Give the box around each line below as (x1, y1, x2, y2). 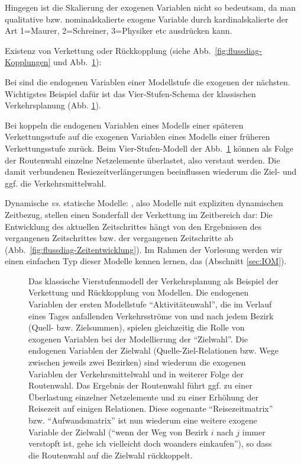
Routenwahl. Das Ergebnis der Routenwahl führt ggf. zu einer (28, 379, 253, 392)
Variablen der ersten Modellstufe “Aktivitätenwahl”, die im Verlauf (28, 298, 272, 310)
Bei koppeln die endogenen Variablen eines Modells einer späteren (5, 118, 244, 131)
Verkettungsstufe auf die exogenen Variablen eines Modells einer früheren (5, 130, 270, 143)
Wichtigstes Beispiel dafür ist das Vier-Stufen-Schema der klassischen (5, 87, 256, 100)
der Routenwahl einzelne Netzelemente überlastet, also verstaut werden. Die (5, 153, 280, 166)
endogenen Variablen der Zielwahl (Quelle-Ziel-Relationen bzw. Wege (28, 344, 279, 357)
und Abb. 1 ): (53, 56, 102, 68)
